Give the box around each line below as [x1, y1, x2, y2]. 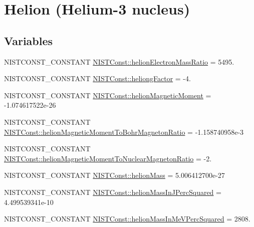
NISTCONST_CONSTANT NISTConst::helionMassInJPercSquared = [4, 186, 221, 197]
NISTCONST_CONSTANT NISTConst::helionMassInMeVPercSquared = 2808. [4, 213, 250, 224]
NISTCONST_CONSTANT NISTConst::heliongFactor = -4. [4, 73, 191, 84]
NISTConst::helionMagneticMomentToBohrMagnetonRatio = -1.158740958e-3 [4, 126, 244, 137]
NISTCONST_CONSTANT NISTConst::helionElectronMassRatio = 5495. [4, 56, 234, 67]
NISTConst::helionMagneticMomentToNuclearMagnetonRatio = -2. [4, 153, 212, 163]
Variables [4, 33, 53, 48]
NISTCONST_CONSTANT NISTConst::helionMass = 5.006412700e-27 [4, 170, 225, 180]
